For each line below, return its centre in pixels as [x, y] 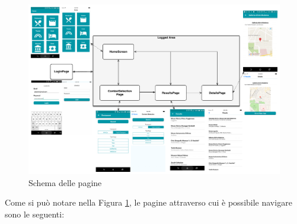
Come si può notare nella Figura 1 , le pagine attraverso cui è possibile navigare [148, 202]
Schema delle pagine [65, 182]
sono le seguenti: [35, 214]
